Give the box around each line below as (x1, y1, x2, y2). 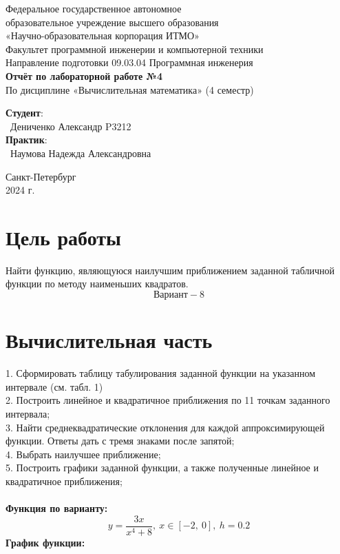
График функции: (6, 535, 85, 549)
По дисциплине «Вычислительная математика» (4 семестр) (6, 82, 254, 96)
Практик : (6, 132, 47, 147)
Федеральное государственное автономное (6, 1, 182, 15)
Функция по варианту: (6, 501, 108, 515)
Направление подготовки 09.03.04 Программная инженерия (6, 55, 253, 70)
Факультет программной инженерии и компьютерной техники (6, 41, 264, 56)
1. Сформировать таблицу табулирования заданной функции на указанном (6, 366, 316, 380)
